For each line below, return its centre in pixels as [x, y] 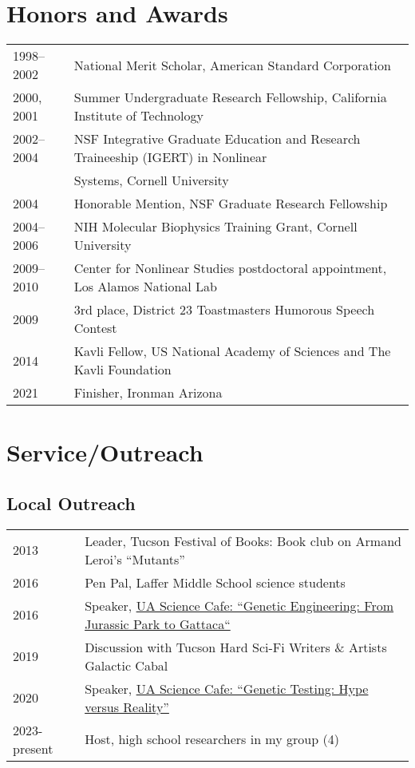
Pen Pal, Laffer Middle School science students [215, 582]
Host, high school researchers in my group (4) [212, 739]
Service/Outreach [105, 452]
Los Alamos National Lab [145, 287]
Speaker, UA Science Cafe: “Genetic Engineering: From [239, 605]
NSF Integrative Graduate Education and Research [217, 139]
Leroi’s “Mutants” [135, 559]
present [33, 748]
